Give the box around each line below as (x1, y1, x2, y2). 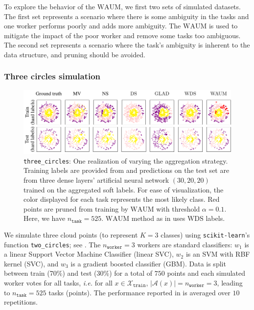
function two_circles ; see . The (4, 239, 101, 249)
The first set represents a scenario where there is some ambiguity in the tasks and (4, 11, 249, 21)
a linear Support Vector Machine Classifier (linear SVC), (4, 249, 174, 259)
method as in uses (131, 213, 185, 223)
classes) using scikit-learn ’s (161, 229, 250, 239)
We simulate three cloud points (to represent (4, 229, 138, 239)
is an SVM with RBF (185, 249, 250, 259)
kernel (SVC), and (4, 258, 59, 268)
